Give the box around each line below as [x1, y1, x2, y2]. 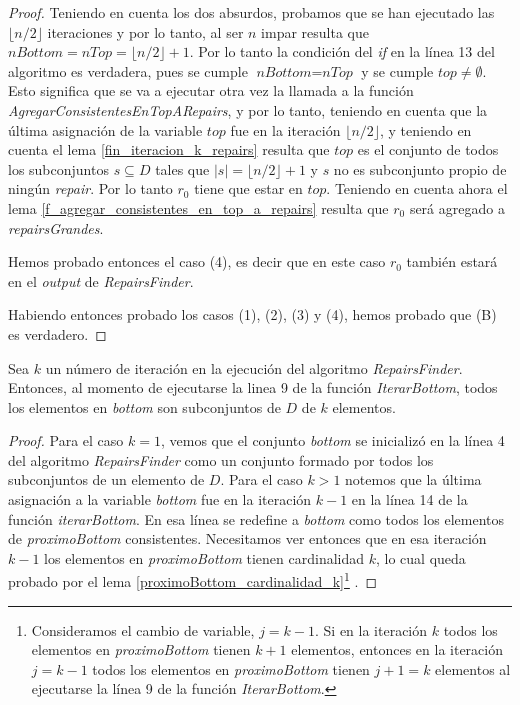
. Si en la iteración [314, 619, 428, 640]
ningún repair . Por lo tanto [8, 178, 173, 199]
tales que [155, 158, 210, 179]
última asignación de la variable [8, 119, 203, 140]
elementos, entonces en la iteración [291, 639, 503, 660]
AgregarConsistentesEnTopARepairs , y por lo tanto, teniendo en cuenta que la [8, 99, 488, 120]
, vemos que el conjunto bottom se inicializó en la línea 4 [160, 430, 505, 451]
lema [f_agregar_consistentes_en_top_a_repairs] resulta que [8, 197, 389, 218]
